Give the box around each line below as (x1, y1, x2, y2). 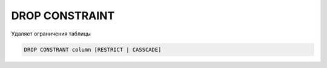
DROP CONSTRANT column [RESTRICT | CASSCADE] (24, 46, 162, 53)
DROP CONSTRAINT (11, 9, 115, 22)
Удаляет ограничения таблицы (11, 30, 91, 37)
